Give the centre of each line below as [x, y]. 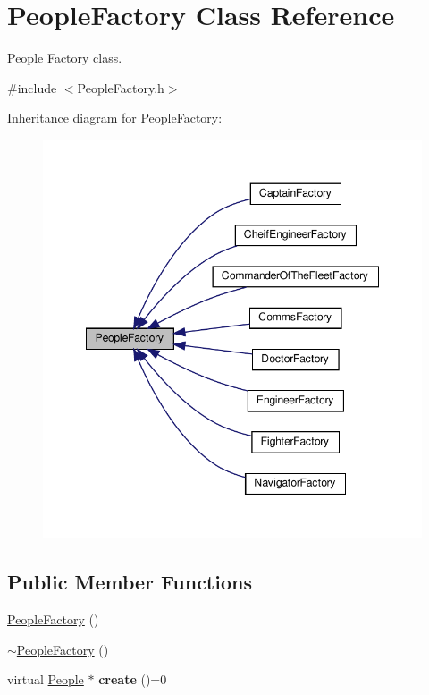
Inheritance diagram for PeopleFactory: [115, 118]
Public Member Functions [130, 582]
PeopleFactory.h [121, 87]
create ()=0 [133, 679]
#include [32, 87]
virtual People [46, 679]
